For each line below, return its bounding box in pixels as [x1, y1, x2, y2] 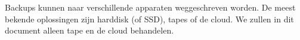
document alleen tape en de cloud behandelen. [5, 24, 174, 36]
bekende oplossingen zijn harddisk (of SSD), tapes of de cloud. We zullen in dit [5, 12, 294, 25]
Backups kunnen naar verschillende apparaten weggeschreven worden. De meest [5, 1, 296, 13]
